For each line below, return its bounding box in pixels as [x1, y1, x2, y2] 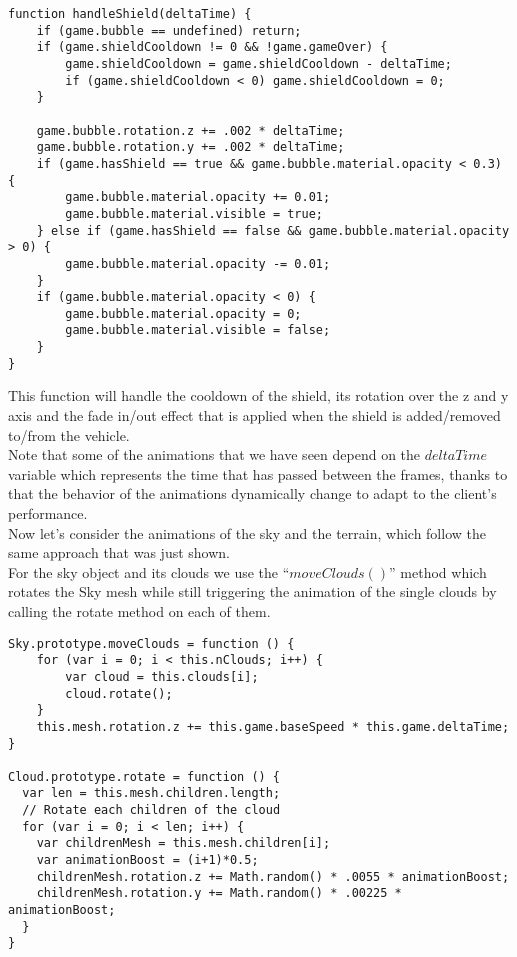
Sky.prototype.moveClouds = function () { [8, 636, 295, 651]
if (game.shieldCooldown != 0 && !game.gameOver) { [36, 40, 388, 55]
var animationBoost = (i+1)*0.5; [36, 853, 259, 868]
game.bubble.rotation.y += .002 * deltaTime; [36, 140, 345, 155]
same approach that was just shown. [8, 542, 230, 563]
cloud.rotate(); [65, 686, 173, 701]
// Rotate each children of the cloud [22, 803, 281, 818]
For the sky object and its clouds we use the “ [8, 561, 290, 582]
